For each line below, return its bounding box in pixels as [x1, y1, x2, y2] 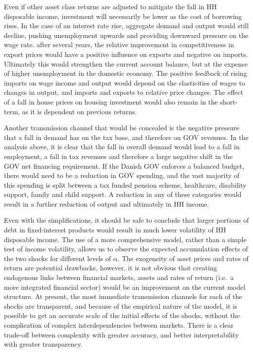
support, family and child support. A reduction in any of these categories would [4, 189, 242, 199]
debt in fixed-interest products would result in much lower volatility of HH [4, 225, 226, 235]
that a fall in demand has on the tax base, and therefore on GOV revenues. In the [4, 132, 249, 142]
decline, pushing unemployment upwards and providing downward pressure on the [4, 30, 249, 40]
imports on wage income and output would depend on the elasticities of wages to [4, 77, 245, 88]
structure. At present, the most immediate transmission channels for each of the [4, 291, 242, 301]
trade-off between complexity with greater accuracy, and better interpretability [4, 329, 239, 339]
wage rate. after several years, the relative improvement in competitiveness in [4, 39, 234, 50]
